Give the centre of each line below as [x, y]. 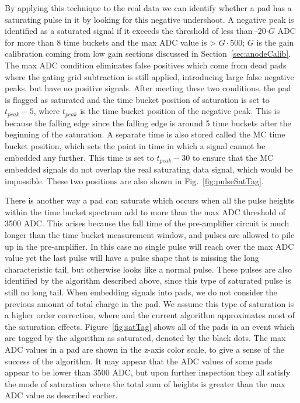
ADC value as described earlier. [61, 395]
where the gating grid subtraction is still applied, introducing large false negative [149, 76]
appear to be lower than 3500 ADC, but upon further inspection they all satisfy [148, 372]
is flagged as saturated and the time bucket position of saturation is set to [137, 99]
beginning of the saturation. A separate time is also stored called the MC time [145, 134]
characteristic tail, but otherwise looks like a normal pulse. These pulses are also [148, 269]
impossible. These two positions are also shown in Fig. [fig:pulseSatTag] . [134, 180]
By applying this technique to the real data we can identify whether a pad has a [148, 8]
